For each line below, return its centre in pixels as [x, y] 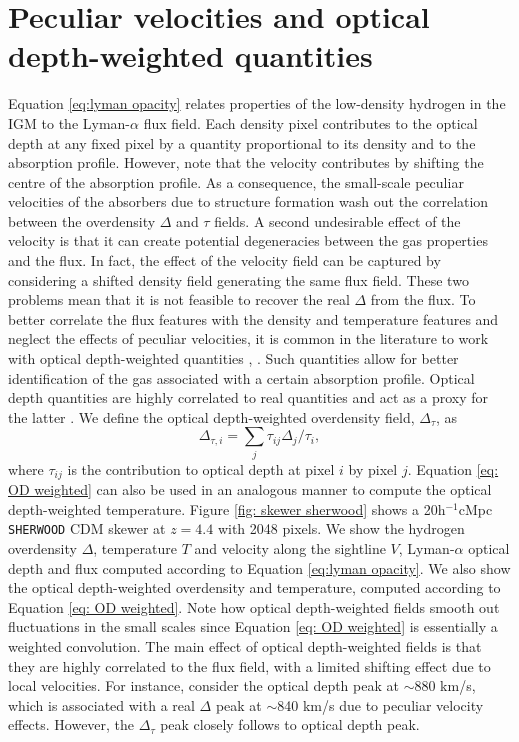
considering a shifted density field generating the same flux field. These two [238, 279]
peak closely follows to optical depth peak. [290, 724]
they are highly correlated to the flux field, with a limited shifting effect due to [249, 665]
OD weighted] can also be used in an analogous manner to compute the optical [250, 489]
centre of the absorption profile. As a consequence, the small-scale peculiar [236, 181]
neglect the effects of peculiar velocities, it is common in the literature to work [248, 338]
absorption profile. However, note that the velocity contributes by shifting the [246, 162]
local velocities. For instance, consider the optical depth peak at [203, 685]
